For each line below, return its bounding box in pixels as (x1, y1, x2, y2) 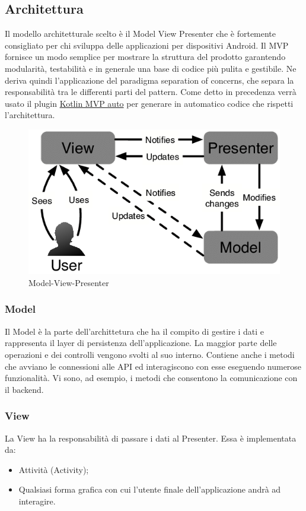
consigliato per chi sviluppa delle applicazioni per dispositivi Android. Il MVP (5, 39, 289, 51)
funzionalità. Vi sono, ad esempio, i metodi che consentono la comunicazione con (5, 372, 298, 384)
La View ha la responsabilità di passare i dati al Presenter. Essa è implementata (5, 431, 297, 444)
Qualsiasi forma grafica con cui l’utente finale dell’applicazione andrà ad (18, 483, 281, 496)
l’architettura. (5, 109, 55, 121)
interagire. (18, 494, 56, 507)
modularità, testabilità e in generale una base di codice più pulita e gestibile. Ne (5, 62, 297, 74)
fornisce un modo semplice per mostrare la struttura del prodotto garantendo (5, 50, 286, 63)
